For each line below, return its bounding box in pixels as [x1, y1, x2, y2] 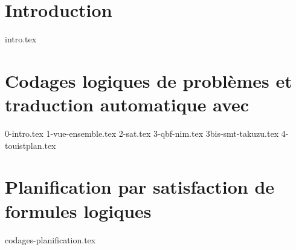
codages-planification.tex [5, 233, 96, 246]
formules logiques [5, 198, 152, 223]
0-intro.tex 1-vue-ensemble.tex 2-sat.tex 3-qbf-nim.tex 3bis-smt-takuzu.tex [5, 127, 279, 140]
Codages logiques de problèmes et [5, 68, 292, 93]
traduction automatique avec [5, 92, 249, 117]
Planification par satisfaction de [5, 174, 275, 199]
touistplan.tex [5, 139, 56, 151]
